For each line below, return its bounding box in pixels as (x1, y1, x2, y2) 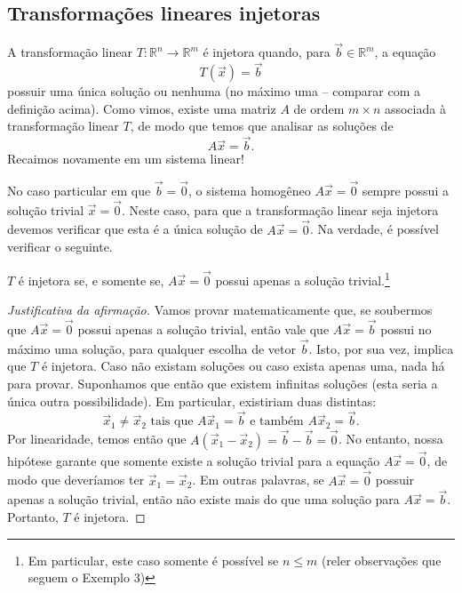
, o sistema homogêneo (188, 181, 311, 200)
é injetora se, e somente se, (18, 270, 164, 289)
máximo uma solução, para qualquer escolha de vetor (7, 339, 296, 357)
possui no (380, 319, 432, 338)
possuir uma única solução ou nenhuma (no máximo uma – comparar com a (7, 82, 421, 100)
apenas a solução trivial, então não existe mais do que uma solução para (7, 490, 400, 509)
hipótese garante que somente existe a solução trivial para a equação (7, 451, 380, 469)
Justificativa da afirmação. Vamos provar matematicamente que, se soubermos (7, 301, 433, 319)
